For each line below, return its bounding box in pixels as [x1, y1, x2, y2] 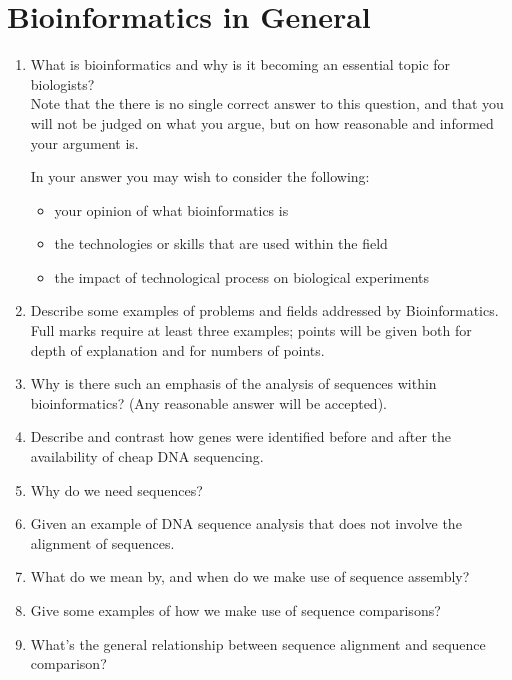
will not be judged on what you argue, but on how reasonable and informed [30, 112, 494, 133]
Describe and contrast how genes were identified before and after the [30, 426, 452, 447]
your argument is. [30, 132, 139, 153]
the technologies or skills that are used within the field [54, 233, 388, 254]
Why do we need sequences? [30, 479, 203, 500]
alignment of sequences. [30, 532, 175, 553]
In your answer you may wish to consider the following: [30, 166, 370, 187]
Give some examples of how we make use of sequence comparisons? [30, 600, 441, 620]
